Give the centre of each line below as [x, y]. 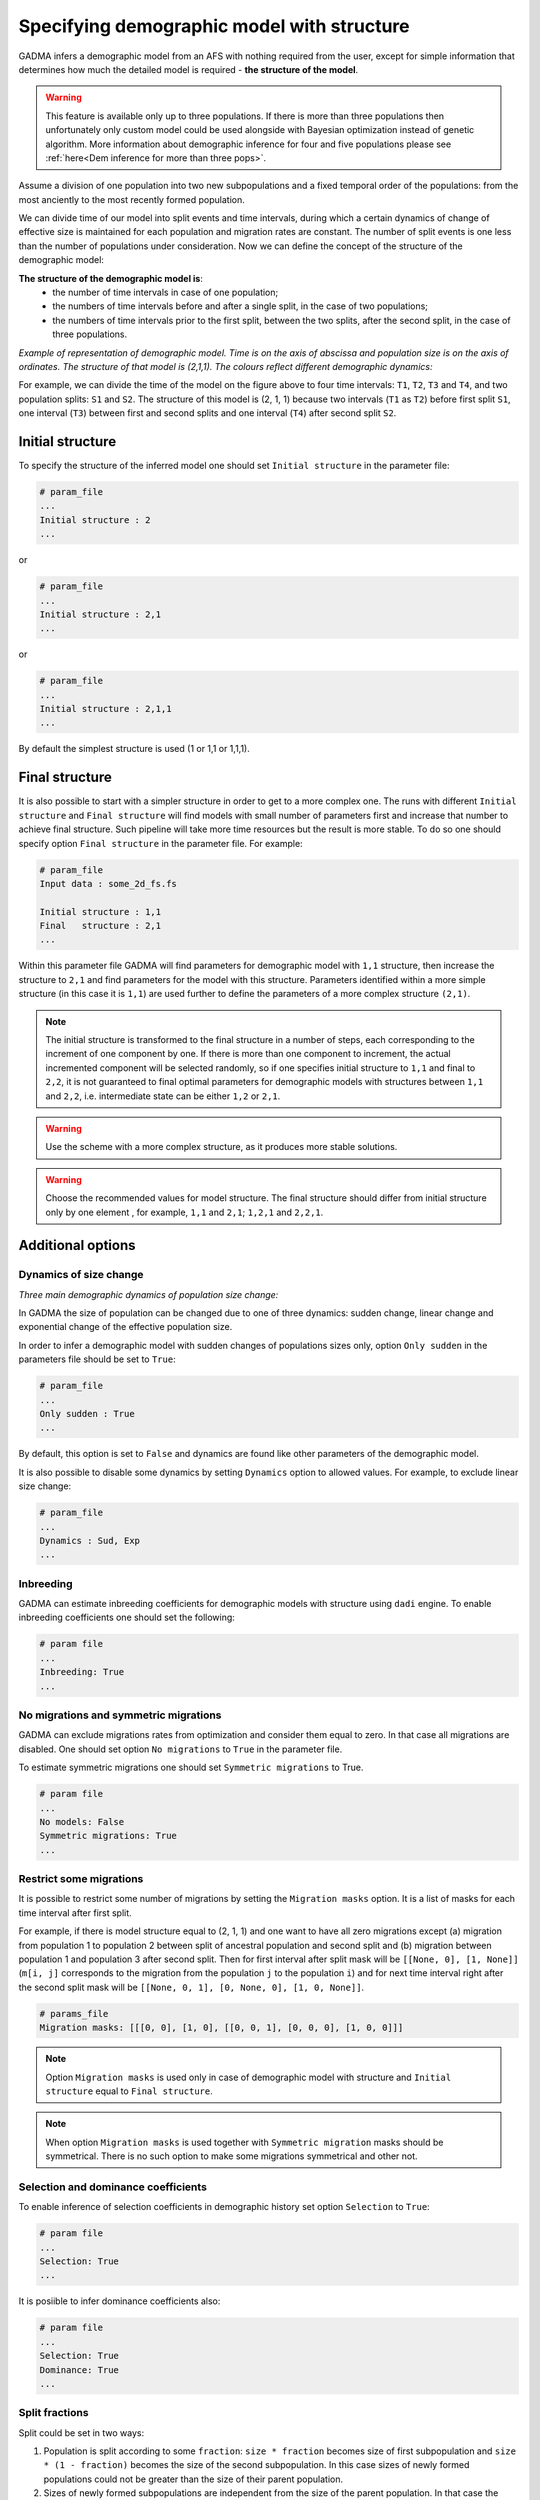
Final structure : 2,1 [100, 926]
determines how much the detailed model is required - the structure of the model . [188, 69]
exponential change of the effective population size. [125, 1327]
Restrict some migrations [81, 1879]
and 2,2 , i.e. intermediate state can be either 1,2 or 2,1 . [163, 1096]
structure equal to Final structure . [129, 2091]
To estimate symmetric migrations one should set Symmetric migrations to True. [191, 1767]
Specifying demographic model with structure [214, 26]
